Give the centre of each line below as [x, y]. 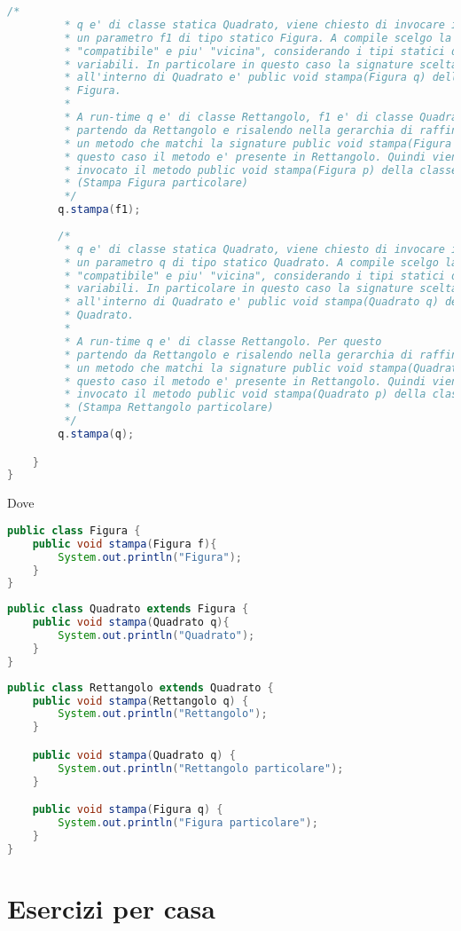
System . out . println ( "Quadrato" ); [156, 635]
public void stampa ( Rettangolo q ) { [141, 701]
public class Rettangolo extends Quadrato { [141, 687]
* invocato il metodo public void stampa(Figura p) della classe [261, 170]
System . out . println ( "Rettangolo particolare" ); [201, 768]
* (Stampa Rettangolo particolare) [169, 408]
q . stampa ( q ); [96, 434]
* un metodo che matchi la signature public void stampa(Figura [258, 143]
